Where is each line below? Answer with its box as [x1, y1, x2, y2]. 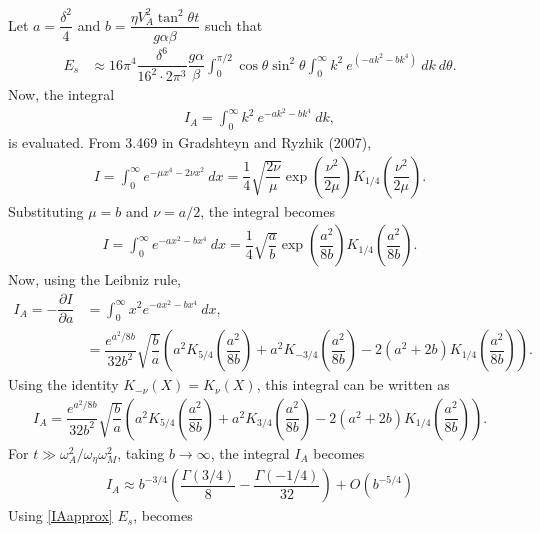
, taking [117, 442, 165, 463]
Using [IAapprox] [8, 505, 113, 526]
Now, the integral [8, 84, 115, 105]
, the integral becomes [200, 200, 335, 221]
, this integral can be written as [256, 374, 450, 395]
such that [204, 14, 263, 35]
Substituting [8, 200, 84, 221]
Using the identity [8, 374, 119, 395]
